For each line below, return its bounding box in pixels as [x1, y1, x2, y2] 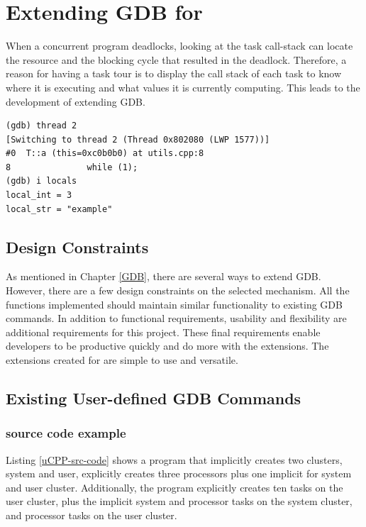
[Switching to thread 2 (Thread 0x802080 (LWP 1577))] [6, 134, 270, 145]
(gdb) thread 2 [6, 121, 77, 131]
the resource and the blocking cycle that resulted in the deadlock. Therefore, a [6, 52, 347, 67]
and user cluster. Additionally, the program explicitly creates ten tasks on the [6, 479, 343, 494]
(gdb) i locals [6, 176, 77, 187]
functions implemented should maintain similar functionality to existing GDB [6, 296, 343, 311]
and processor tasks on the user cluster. [6, 507, 177, 522]
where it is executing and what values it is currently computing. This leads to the [6, 79, 360, 94]
